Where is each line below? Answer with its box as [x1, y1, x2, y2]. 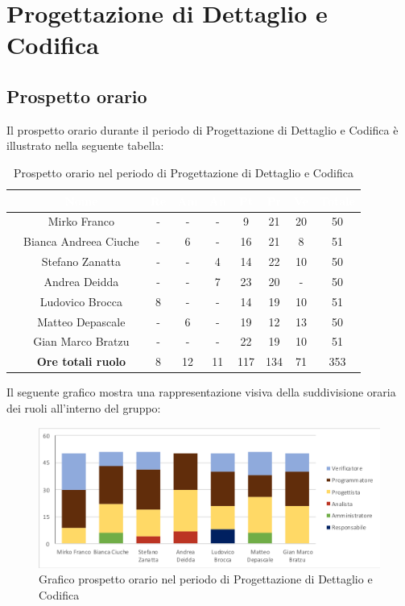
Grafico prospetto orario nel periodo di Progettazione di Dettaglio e [39, 571, 373, 587]
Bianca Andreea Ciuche [23, 233, 139, 250]
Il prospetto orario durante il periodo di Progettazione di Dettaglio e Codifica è [6, 121, 399, 138]
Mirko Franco [48, 213, 115, 230]
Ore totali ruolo [36, 353, 126, 370]
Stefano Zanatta [41, 253, 122, 270]
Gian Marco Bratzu [33, 333, 130, 350]
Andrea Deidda [43, 272, 119, 289]
